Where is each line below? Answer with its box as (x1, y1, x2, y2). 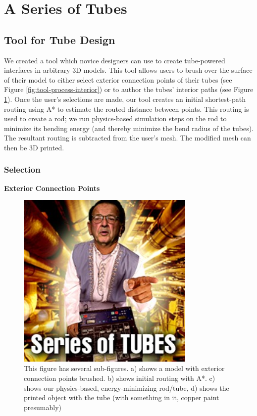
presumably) (24, 402, 61, 412)
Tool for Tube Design (4, 32, 115, 47)
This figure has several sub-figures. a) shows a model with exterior (24, 363, 225, 373)
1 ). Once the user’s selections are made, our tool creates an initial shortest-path (4, 93, 246, 104)
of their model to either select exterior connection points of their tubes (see (4, 74, 232, 85)
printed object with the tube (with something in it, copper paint (24, 392, 219, 403)
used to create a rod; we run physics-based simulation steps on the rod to (4, 113, 227, 124)
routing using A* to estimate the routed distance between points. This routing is (4, 103, 249, 114)
